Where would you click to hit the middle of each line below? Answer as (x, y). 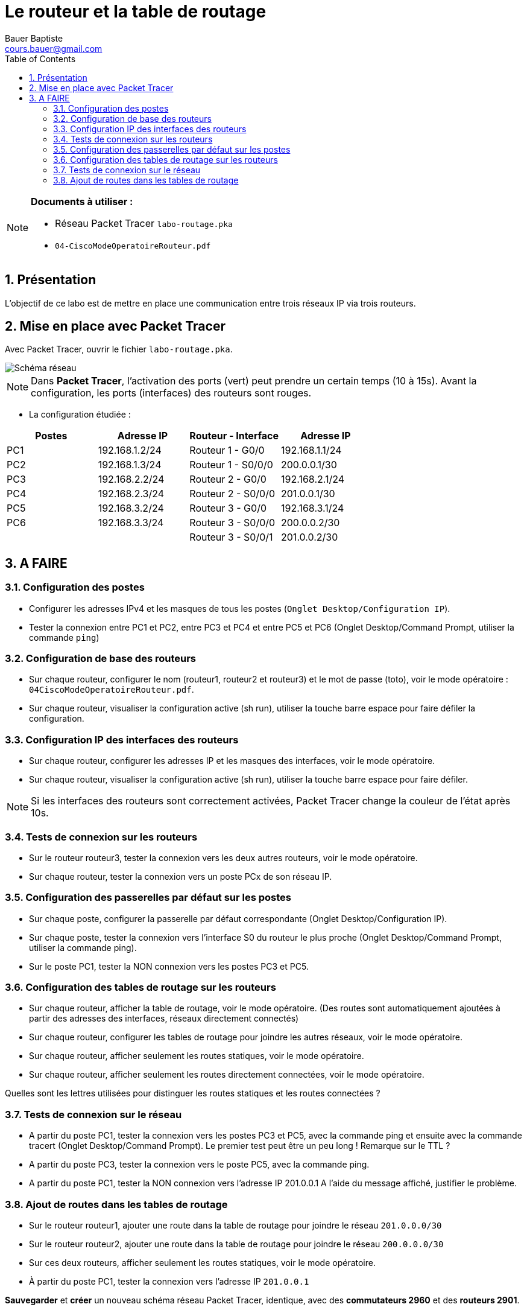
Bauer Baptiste (34, 38)
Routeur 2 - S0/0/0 (232, 494)
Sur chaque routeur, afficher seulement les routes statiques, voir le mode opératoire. (197, 1056)
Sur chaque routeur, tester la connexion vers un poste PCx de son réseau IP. (181, 876)
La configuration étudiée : (80, 415)
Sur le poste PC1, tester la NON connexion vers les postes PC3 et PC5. (169, 966)
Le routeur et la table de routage (136, 11)
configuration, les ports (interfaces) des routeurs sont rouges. (171, 393)
